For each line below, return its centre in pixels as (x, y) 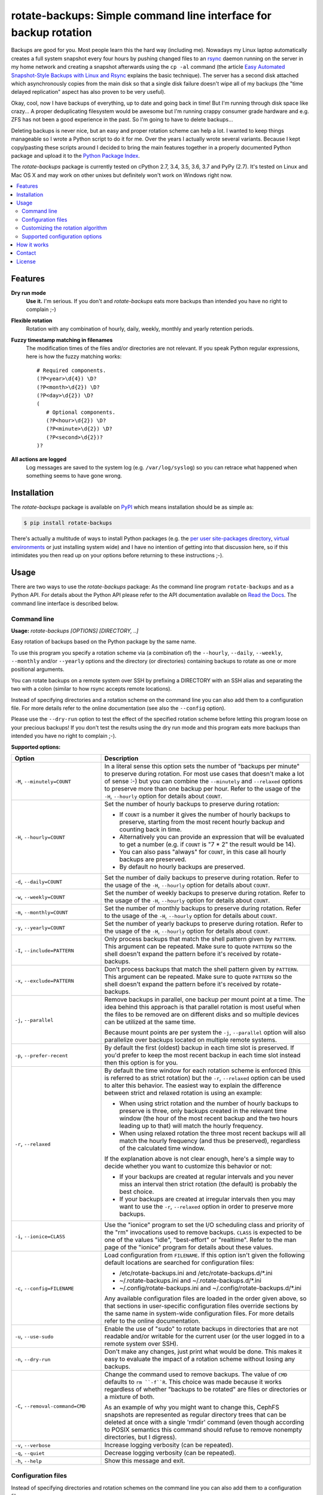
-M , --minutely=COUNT (43, 781)
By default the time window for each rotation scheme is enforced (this (203, 1070)
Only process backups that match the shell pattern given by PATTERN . (200, 939)
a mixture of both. (129, 1397)
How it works (33, 245)
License (26, 261)
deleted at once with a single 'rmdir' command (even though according (204, 1422)
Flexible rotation (32, 321)
